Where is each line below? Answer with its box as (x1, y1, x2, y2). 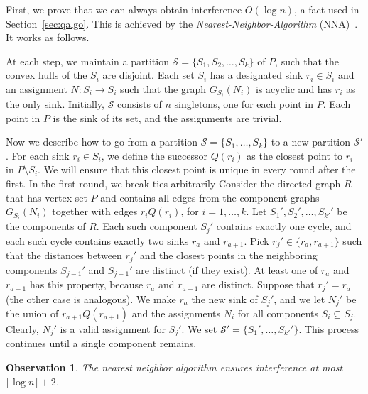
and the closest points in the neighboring (139, 248, 318, 263)
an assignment (6, 81, 67, 96)
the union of (6, 306, 59, 321)
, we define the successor (101, 148, 207, 163)
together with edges (52, 204, 138, 219)
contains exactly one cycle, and (216, 219, 352, 234)
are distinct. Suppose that (202, 277, 315, 292)
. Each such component (96, 219, 197, 234)
